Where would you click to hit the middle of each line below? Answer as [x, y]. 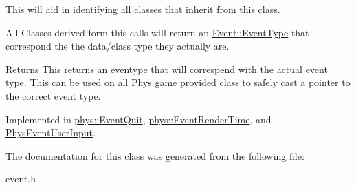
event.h [21, 179]
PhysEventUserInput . [51, 133]
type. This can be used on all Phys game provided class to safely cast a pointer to [178, 82]
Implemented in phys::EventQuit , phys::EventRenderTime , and [138, 119]
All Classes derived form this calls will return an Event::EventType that [157, 32]
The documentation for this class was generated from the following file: [155, 155]
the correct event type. [53, 95]
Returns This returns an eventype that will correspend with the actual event [167, 69]
